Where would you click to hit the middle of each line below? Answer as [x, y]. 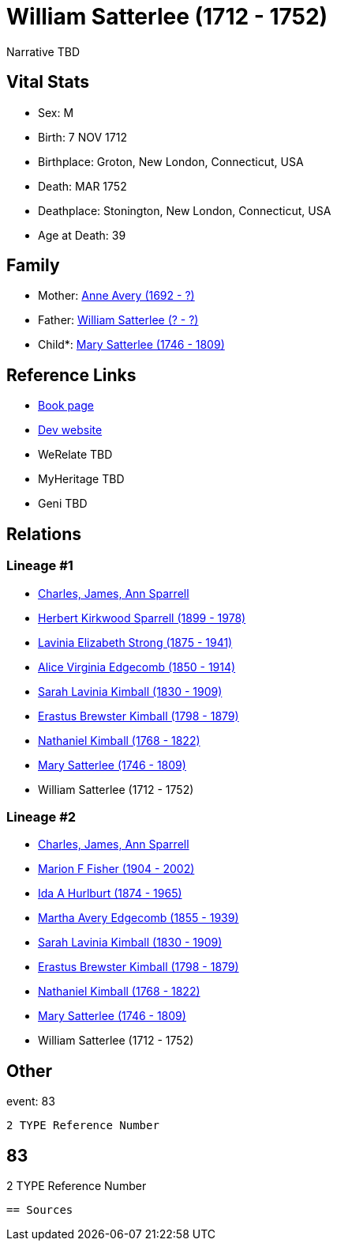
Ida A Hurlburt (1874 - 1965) [110, 894]
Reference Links [71, 375]
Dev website [70, 430]
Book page [66, 406]
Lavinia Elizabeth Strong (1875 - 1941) [135, 642]
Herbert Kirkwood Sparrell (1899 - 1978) [142, 618]
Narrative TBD [43, 51]
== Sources [40, 1209]
